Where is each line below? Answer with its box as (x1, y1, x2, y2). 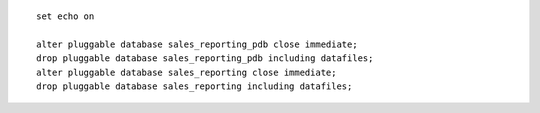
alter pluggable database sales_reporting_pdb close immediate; (36, 38, 359, 50)
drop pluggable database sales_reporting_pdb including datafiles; (36, 53, 374, 64)
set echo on (36, 11, 95, 22)
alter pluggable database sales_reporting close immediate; (36, 66, 337, 78)
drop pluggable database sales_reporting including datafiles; (36, 80, 353, 92)
